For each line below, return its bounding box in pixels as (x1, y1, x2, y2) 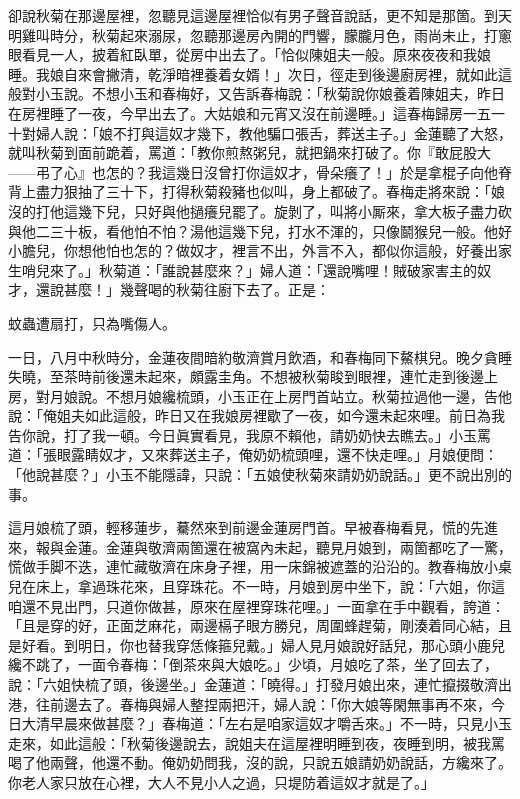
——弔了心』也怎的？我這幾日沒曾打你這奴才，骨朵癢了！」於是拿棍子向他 (8, 161, 498, 182)
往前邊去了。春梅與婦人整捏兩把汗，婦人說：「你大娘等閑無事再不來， (35, 693, 491, 714)
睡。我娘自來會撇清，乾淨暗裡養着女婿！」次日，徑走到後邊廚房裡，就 (8, 63, 470, 84)
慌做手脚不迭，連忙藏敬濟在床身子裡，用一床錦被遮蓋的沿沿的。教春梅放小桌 (8, 556, 512, 577)
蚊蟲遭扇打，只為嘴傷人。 (8, 312, 176, 333)
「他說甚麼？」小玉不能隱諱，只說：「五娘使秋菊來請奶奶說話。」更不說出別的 (8, 464, 512, 485)
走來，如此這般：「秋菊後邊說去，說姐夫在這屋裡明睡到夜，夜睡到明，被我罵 (8, 732, 505, 753)
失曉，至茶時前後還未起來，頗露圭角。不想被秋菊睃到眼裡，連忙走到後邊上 (8, 366, 498, 387)
